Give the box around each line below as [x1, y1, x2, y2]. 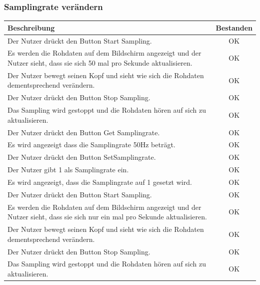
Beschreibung [7, 22, 55, 33]
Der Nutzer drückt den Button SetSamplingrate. [7, 152, 156, 162]
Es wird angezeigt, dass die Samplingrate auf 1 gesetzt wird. [7, 176, 192, 187]
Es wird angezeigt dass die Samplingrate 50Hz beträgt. [7, 139, 175, 150]
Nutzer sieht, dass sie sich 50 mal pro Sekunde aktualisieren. [7, 58, 192, 68]
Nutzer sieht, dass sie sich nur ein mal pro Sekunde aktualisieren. [7, 211, 207, 222]
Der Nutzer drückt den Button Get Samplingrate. [7, 127, 160, 137]
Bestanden [215, 22, 252, 33]
